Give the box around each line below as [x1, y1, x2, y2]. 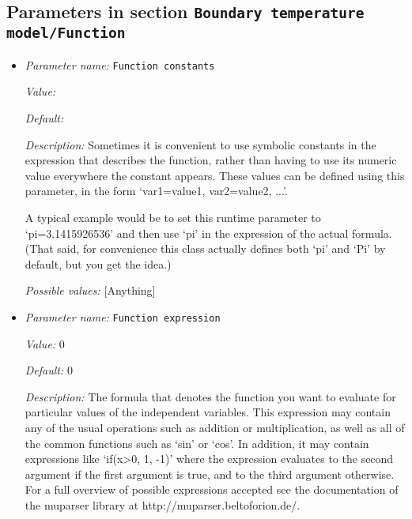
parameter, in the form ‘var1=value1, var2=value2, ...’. [25, 182, 288, 199]
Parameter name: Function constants [25, 56, 215, 73]
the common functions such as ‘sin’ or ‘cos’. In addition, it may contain [25, 434, 369, 451]
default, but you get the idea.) [25, 255, 172, 272]
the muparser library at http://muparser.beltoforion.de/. [25, 496, 300, 513]
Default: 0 [25, 362, 73, 378]
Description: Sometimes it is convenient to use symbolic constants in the [25, 136, 376, 152]
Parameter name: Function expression [25, 308, 221, 325]
